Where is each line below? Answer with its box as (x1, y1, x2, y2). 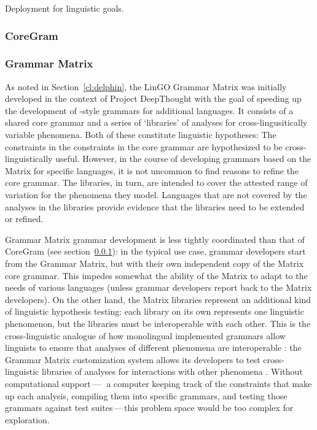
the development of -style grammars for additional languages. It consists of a (5, 104, 294, 117)
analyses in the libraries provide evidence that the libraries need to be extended (5, 200, 305, 213)
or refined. (5, 212, 44, 225)
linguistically (5, 152, 53, 165)
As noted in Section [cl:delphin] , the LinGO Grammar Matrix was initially (5, 80, 287, 93)
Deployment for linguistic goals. (5, 2, 124, 14)
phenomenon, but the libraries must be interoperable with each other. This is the (5, 317, 311, 329)
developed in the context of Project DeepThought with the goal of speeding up (5, 92, 302, 105)
